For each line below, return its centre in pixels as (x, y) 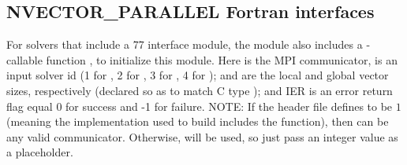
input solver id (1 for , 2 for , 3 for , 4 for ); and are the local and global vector (198, 75)
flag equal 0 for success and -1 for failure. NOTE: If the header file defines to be (200, 106)
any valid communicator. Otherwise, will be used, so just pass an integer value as (202, 136)
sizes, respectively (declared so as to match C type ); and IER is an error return (200, 90)
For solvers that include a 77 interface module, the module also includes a (185, 44)
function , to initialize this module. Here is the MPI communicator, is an (222, 59)
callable (24, 59)
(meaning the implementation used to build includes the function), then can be (198, 121)
